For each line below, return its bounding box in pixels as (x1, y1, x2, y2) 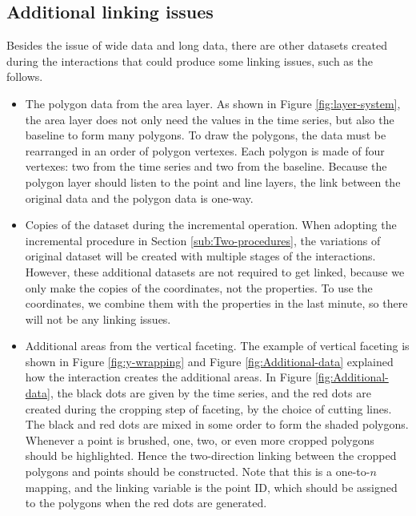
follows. (6, 68, 43, 85)
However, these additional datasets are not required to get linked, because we (25, 263, 405, 280)
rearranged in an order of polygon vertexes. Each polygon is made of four (25, 142, 385, 159)
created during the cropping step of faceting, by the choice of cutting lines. (25, 400, 392, 417)
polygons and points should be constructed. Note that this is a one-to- (25, 463, 370, 480)
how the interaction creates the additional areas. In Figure (25, 369, 312, 385)
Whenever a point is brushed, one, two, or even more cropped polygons (25, 431, 374, 448)
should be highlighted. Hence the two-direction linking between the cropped (25, 447, 397, 464)
